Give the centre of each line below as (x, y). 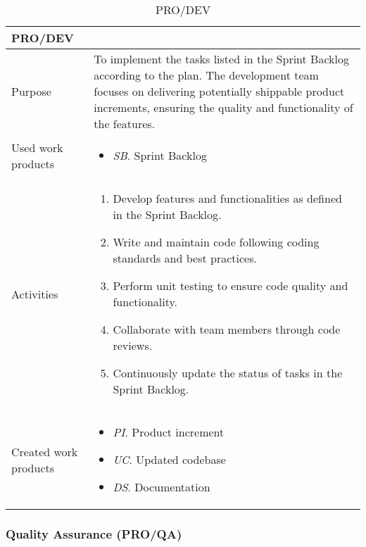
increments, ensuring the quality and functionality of (223, 107)
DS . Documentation (162, 487)
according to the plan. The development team (206, 75)
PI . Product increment (169, 432)
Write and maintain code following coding (216, 242)
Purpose (31, 91)
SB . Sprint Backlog (160, 155)
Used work (37, 147)
